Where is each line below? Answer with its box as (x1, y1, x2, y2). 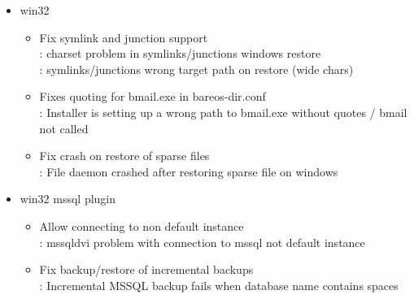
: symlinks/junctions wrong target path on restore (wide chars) (39, 60, 354, 77)
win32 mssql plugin (20, 190, 116, 207)
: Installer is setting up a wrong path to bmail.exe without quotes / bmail (39, 103, 407, 120)
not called (39, 119, 89, 136)
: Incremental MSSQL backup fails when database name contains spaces (39, 276, 399, 293)
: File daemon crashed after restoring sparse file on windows (39, 162, 338, 180)
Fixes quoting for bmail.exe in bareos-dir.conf (39, 88, 266, 105)
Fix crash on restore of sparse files (39, 147, 210, 164)
